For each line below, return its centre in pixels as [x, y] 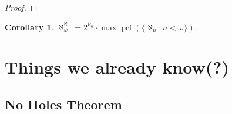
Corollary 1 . [29, 27]
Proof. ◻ [21, 7]
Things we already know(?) [117, 67]
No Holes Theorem [63, 104]
